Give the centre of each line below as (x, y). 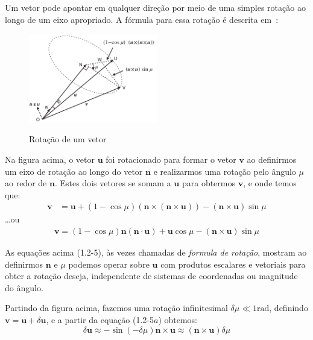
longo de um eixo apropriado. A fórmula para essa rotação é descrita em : (142, 19)
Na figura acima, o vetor (50, 159)
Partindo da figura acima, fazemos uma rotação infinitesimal (116, 308)
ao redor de (26, 183)
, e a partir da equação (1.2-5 (100, 320)
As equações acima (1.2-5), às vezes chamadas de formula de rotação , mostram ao (156, 252)
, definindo (289, 308)
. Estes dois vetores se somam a (113, 183)
